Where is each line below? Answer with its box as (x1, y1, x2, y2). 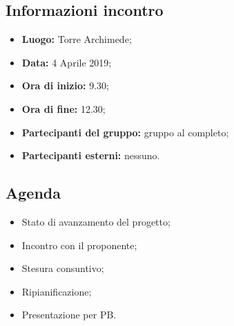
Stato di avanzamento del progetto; (21, 214, 170, 228)
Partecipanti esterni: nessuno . (21, 148, 160, 163)
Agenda (6, 182, 61, 203)
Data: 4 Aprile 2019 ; (21, 55, 112, 69)
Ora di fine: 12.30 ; (21, 101, 106, 116)
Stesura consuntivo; (21, 261, 104, 275)
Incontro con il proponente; (21, 237, 137, 252)
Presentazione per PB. (21, 307, 117, 322)
